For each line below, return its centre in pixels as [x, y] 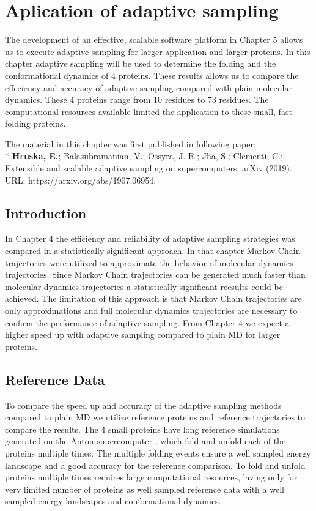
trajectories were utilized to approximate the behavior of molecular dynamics [149, 262]
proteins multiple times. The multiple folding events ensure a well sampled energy [158, 453]
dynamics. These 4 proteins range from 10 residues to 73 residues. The [137, 99]
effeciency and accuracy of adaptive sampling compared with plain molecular [149, 87]
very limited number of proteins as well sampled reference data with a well [145, 489]
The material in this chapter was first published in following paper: [130, 144]
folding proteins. [35, 123]
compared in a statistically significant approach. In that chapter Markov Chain [153, 251]
